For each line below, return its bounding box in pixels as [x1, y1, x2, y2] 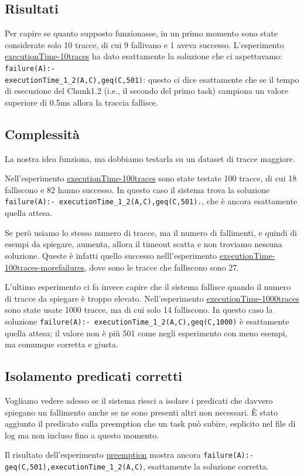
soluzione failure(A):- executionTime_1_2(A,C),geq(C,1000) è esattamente [5, 315, 289, 327]
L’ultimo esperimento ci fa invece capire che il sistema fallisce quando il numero [5, 281, 291, 293]
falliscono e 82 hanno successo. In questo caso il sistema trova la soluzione [5, 183, 270, 195]
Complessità [5, 124, 80, 143]
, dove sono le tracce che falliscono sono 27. [84, 261, 240, 273]
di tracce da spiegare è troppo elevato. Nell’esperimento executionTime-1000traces [5, 292, 299, 304]
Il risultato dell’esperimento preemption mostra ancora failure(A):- [5, 448, 254, 461]
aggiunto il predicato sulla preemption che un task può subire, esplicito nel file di [5, 417, 296, 430]
